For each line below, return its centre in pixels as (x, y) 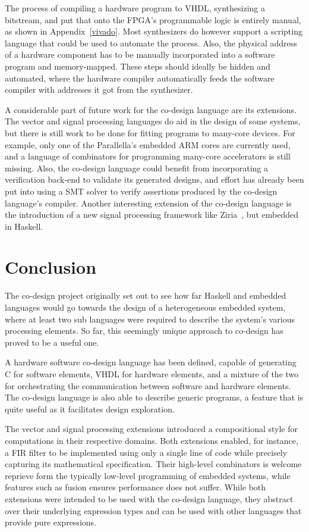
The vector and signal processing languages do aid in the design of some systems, (153, 121)
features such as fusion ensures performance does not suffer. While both (135, 487)
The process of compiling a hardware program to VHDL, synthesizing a (135, 8)
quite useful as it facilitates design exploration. (90, 409)
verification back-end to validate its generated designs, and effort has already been (154, 179)
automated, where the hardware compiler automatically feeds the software (140, 78)
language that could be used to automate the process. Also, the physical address (151, 43)
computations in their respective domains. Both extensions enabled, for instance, (152, 440)
